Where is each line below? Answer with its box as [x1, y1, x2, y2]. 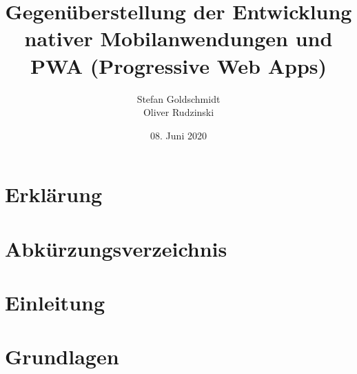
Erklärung [5, 180, 103, 208]
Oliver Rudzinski [143, 105, 214, 119]
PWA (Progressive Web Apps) [30, 51, 327, 79]
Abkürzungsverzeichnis [5, 234, 227, 262]
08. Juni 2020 [150, 128, 207, 142]
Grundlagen [5, 342, 119, 371]
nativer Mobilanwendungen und [24, 24, 333, 52]
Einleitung [5, 288, 105, 317]
